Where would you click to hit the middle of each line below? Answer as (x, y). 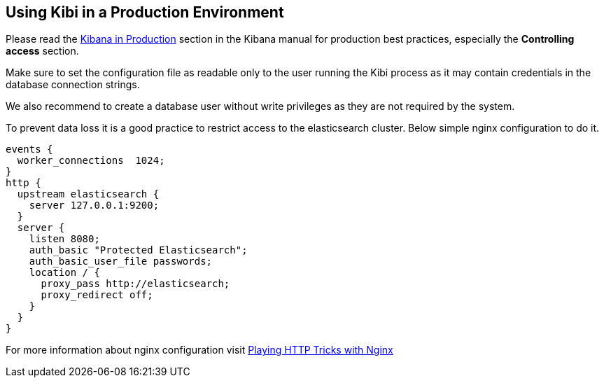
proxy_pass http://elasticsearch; (135, 284)
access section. (42, 51)
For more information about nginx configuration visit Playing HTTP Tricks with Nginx (199, 350)
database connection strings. (73, 85)
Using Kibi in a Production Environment (145, 12)
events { (29, 149)
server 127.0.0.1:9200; (94, 206)
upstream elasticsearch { (88, 194)
